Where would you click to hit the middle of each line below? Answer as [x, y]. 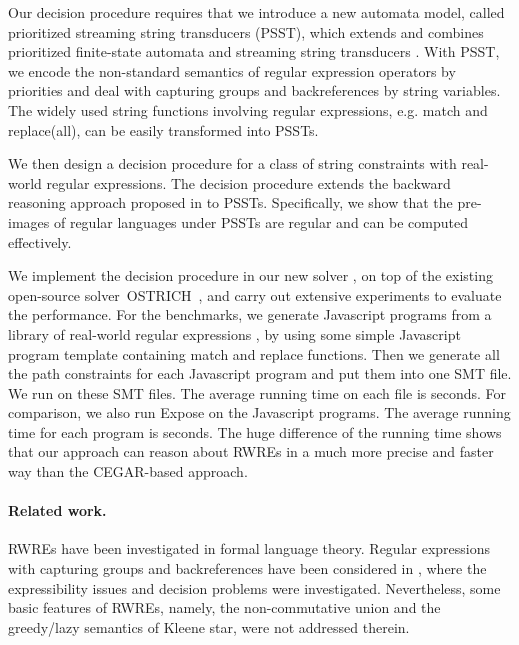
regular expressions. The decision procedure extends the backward [248, 182]
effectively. [40, 241]
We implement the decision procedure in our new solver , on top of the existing [250, 275]
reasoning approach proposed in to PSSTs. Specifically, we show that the [230, 202]
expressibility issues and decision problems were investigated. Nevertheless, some [254, 587]
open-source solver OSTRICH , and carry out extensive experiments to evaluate [255, 294]
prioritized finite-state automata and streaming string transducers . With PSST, [254, 51]
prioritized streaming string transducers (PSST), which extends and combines [246, 31]
